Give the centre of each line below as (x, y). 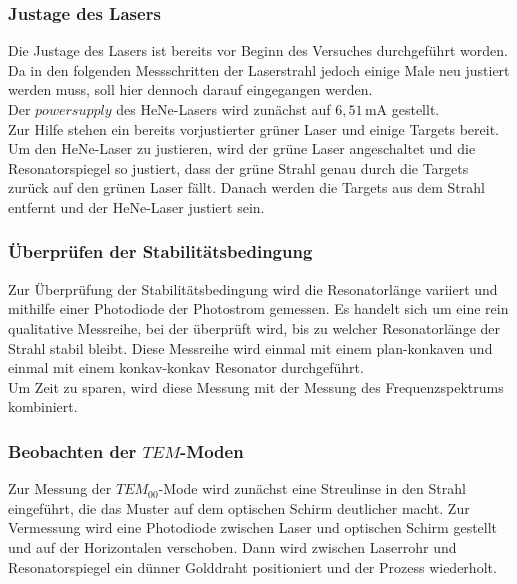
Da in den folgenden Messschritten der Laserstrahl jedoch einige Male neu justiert (259, 69)
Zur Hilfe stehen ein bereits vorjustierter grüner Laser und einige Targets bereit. (253, 128)
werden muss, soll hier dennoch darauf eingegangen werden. (190, 89)
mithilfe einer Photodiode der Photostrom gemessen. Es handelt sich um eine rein (258, 308)
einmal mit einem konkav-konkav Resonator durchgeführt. (186, 367)
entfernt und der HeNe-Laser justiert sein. (136, 206)
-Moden (212, 450)
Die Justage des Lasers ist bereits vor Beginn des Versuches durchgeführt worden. (258, 50)
